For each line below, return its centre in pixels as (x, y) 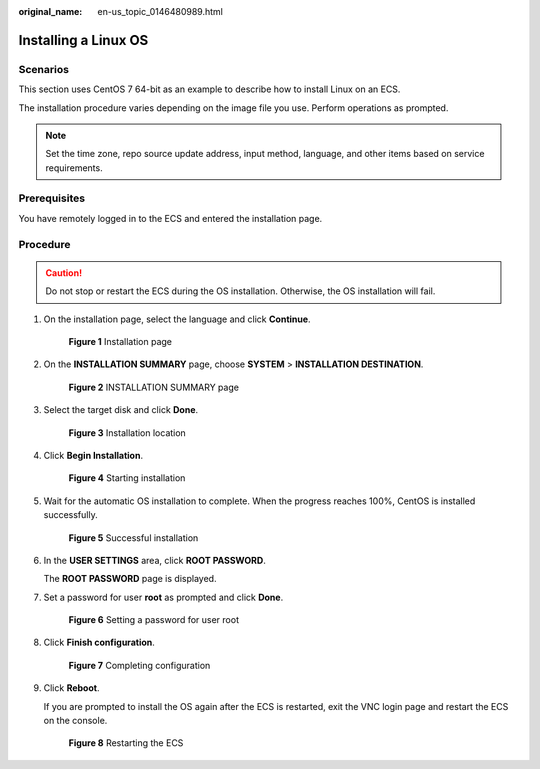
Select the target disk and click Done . (121, 410)
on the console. (75, 721)
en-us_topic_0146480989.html (160, 11)
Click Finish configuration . (99, 642)
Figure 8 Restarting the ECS (126, 743)
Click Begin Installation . (93, 455)
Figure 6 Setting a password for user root (154, 620)
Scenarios (44, 69)
